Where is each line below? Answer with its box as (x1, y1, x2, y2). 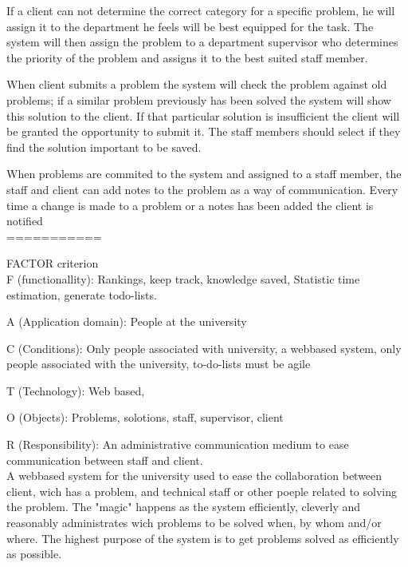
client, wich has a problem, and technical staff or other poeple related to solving (6, 482, 397, 499)
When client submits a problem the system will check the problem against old (6, 76, 387, 93)
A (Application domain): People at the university (6, 313, 247, 330)
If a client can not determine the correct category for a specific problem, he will (6, 2, 395, 18)
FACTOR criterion (6, 255, 99, 272)
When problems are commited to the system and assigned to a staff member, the (6, 165, 402, 182)
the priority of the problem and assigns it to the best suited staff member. (6, 49, 368, 65)
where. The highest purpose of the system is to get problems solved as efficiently (6, 529, 399, 546)
